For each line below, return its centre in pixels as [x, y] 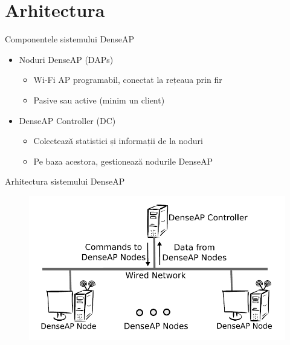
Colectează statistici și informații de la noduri [118, 141]
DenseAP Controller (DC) [67, 120]
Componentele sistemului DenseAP [70, 39]
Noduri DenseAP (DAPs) [66, 59]
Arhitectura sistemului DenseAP [65, 181]
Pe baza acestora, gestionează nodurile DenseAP [123, 161]
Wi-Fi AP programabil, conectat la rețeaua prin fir [128, 80]
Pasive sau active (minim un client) [99, 100]
